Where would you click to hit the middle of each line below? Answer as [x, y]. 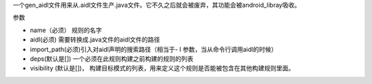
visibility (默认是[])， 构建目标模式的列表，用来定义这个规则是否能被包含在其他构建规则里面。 [162, 68]
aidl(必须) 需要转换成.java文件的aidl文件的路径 [95, 40]
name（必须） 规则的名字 [66, 30]
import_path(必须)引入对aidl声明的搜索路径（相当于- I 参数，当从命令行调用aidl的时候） [154, 49]
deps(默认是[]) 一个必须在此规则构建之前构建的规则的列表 [112, 59]
